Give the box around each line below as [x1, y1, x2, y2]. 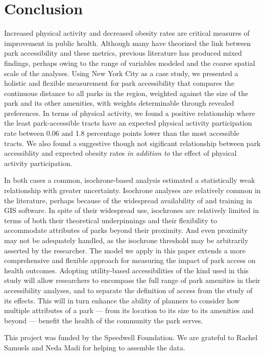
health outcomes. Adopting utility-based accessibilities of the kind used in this [4, 265, 249, 275]
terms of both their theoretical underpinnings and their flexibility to [4, 215, 217, 225]
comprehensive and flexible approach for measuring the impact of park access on [4, 255, 256, 266]
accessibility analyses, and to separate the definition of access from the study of [4, 284, 253, 295]
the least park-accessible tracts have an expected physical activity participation [4, 117, 252, 128]
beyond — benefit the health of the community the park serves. [4, 315, 203, 325]
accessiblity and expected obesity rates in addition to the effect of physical [4, 148, 237, 158]
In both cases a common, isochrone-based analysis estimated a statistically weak [4, 175, 255, 185]
